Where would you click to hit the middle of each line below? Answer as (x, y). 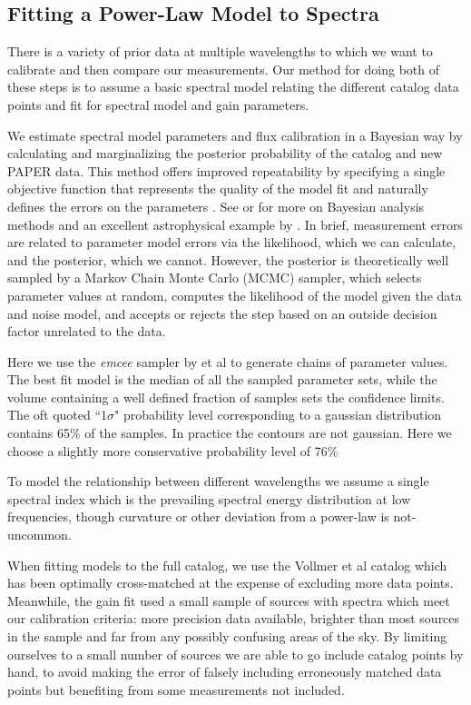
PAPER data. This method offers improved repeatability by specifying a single (226, 170)
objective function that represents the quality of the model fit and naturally (218, 189)
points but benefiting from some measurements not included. (176, 689)
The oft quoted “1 (58, 415)
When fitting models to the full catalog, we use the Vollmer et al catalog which (227, 565)
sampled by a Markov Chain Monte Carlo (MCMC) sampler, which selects (215, 278)
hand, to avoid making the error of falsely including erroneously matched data (225, 672)
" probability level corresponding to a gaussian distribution (278, 415)
